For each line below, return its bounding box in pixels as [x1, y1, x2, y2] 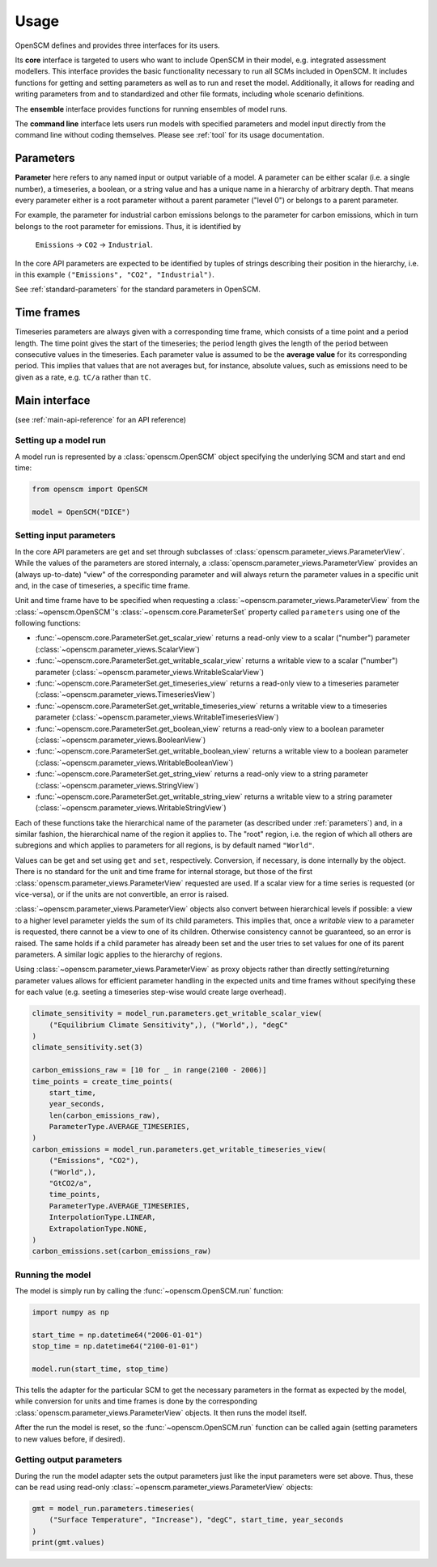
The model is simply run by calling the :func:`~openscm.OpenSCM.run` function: [15, 1286, 283, 1296]
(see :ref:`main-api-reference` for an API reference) [15, 414, 186, 424]
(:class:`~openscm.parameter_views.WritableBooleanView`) [35, 758, 234, 767]
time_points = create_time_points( [32, 1077, 173, 1086]
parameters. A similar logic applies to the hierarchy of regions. [15, 949, 223, 959]
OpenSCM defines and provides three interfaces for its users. [15, 40, 220, 50]
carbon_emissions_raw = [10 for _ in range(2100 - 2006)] [32, 1065, 267, 1075]
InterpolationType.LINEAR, [49, 1212, 157, 1222]
